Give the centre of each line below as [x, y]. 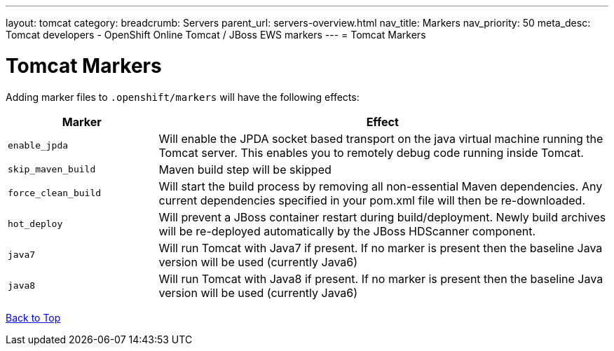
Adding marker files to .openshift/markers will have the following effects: [183, 97]
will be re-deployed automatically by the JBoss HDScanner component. [347, 231]
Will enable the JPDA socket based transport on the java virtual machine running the [381, 138]
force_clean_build [55, 193]
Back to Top [33, 317]
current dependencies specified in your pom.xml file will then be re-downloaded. [372, 200]
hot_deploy [35, 224]
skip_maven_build [52, 169]
